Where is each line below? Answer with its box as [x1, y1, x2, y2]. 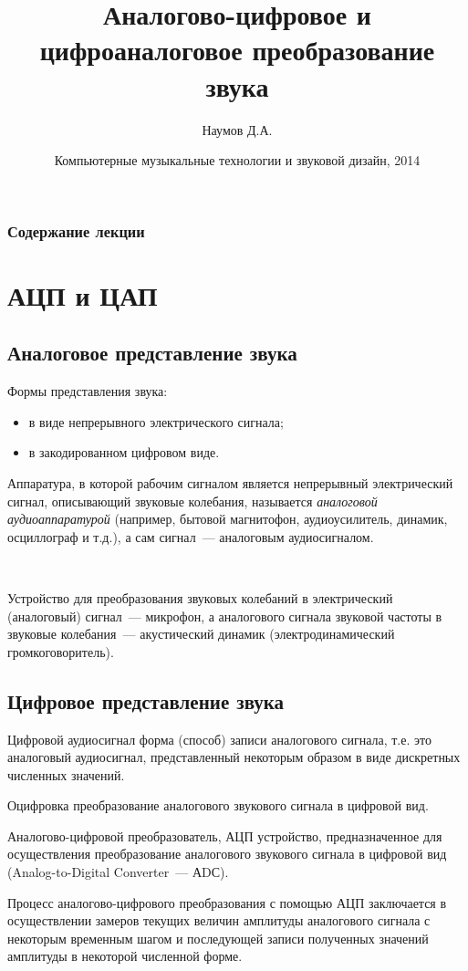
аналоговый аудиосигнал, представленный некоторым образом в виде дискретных [7, 747, 461, 767]
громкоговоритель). [7, 642, 114, 661]
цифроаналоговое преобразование [39, 31, 435, 68]
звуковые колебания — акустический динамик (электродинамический [7, 624, 395, 643]
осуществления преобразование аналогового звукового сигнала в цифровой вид [7, 844, 447, 863]
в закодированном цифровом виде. [28, 443, 220, 462]
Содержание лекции [7, 219, 145, 242]
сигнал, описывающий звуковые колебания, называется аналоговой [7, 491, 378, 510]
